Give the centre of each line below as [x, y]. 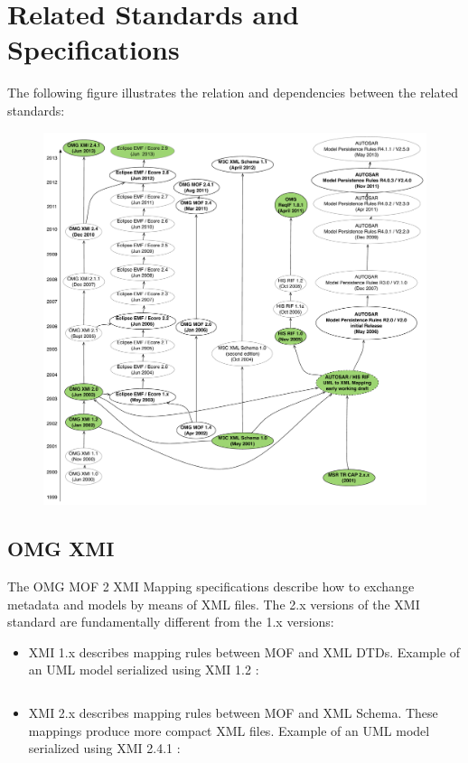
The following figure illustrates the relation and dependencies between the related [233, 93]
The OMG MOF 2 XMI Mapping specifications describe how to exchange [211, 586]
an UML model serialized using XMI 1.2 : [144, 670]
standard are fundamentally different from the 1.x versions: [171, 622]
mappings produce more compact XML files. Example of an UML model [229, 730]
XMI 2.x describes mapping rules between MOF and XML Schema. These [233, 713]
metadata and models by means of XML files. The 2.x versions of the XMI [214, 604]
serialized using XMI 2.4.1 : [104, 748]
